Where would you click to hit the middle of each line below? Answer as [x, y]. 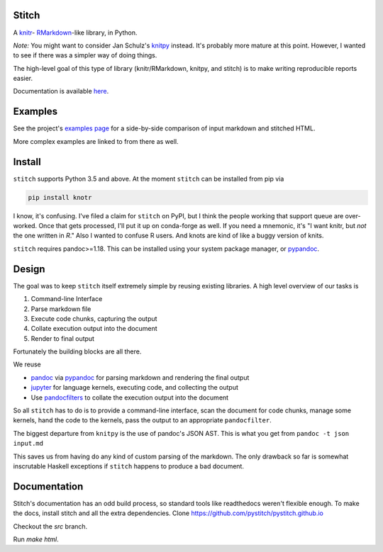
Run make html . [36, 539]
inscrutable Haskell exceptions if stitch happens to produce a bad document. [129, 466]
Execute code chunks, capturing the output [94, 318]
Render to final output [63, 338]
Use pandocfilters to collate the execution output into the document [130, 398]
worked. [25, 226]
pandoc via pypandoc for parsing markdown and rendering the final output [140, 377]
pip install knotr [60, 197]
